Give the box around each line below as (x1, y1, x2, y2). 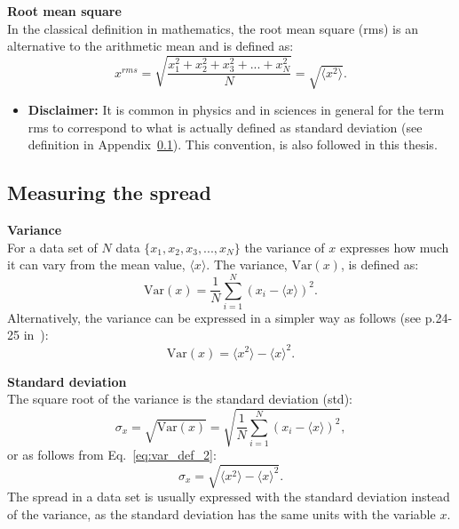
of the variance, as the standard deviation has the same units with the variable (7, 505, 436, 524)
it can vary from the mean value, (7, 255, 186, 274)
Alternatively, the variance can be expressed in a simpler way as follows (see (7, 308, 422, 326)
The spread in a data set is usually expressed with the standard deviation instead (7, 487, 450, 506)
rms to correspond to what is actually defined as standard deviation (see (28, 117, 423, 136)
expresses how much (340, 237, 449, 256)
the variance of (244, 237, 325, 256)
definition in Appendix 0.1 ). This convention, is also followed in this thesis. (28, 135, 438, 154)
